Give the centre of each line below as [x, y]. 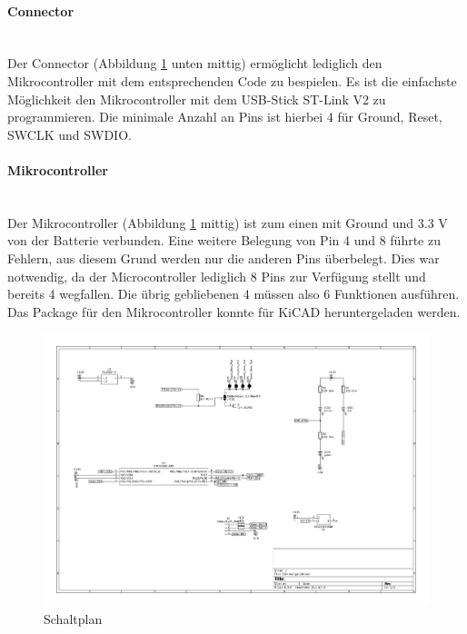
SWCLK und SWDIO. [70, 134]
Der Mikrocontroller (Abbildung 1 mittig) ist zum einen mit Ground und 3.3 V [228, 222]
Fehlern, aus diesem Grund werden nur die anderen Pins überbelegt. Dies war [224, 258]
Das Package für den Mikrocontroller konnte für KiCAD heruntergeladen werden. [234, 311]
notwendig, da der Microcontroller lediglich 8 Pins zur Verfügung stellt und [217, 276]
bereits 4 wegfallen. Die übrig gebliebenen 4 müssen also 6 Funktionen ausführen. [233, 294]
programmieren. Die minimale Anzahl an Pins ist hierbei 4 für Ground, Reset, [225, 117]
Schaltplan [73, 618]
